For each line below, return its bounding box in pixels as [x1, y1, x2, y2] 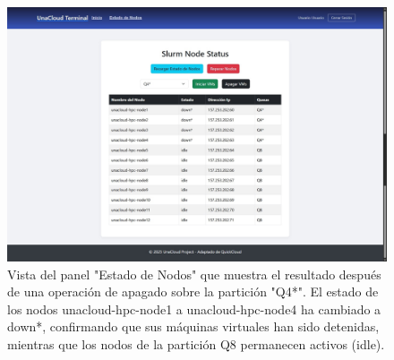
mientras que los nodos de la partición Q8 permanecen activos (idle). [7, 335, 385, 354]
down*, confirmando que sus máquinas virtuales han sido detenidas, [7, 317, 380, 336]
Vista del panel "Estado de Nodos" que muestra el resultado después [7, 264, 381, 283]
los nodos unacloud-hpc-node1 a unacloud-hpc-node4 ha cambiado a [7, 299, 381, 318]
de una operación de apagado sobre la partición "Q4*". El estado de [7, 282, 379, 301]
